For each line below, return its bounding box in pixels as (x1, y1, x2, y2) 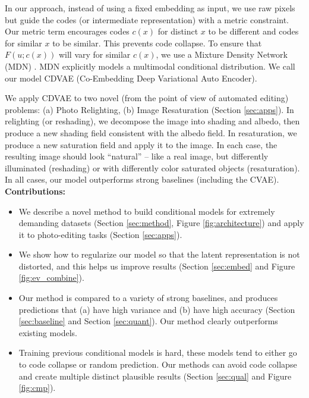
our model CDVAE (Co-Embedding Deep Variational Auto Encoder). (5, 71, 257, 84)
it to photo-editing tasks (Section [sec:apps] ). (18, 228, 182, 240)
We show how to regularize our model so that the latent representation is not (18, 248, 300, 261)
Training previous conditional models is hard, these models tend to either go (18, 346, 297, 359)
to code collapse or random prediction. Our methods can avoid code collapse (18, 358, 297, 371)
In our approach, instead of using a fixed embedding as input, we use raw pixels (5, 2, 295, 14)
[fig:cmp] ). (18, 381, 56, 394)
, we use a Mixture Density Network (156, 48, 288, 61)
